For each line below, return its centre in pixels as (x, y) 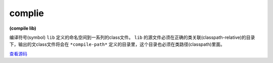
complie (27, 13)
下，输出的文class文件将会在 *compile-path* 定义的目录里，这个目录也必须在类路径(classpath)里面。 (117, 44)
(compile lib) (23, 28)
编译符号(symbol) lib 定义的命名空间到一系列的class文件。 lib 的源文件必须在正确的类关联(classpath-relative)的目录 (132, 37)
